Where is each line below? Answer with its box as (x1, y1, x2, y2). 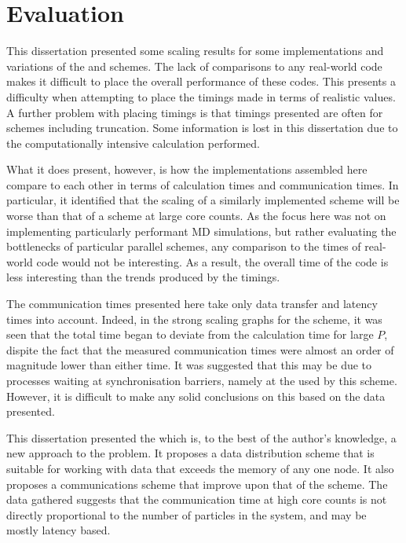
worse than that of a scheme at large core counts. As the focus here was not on (6, 207, 386, 224)
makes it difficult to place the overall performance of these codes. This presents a (6, 73, 396, 90)
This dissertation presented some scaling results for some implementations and (6, 42, 384, 59)
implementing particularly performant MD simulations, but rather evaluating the (6, 222, 397, 239)
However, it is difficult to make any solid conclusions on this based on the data (6, 387, 386, 404)
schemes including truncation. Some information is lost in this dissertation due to (6, 119, 398, 136)
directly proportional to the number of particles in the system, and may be (6, 506, 367, 523)
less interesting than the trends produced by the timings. (6, 269, 280, 285)
